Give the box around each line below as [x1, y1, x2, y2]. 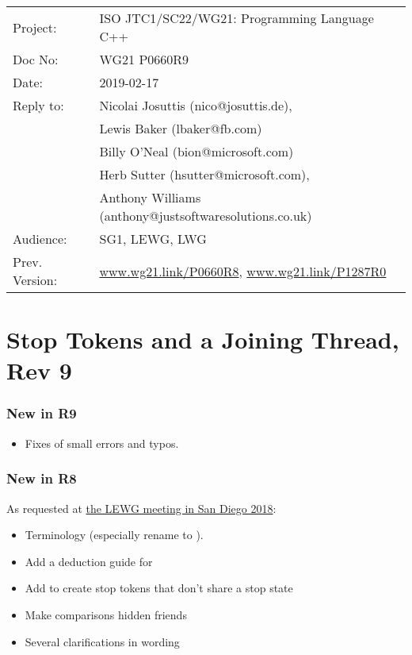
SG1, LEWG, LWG [99, 229, 207, 248]
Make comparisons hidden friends [25, 606, 187, 622]
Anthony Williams [99, 188, 201, 206]
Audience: [13, 229, 67, 248]
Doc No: [13, 50, 59, 68]
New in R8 [6, 468, 77, 488]
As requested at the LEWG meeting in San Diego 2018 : [6, 499, 277, 516]
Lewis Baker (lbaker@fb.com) [99, 119, 262, 137]
